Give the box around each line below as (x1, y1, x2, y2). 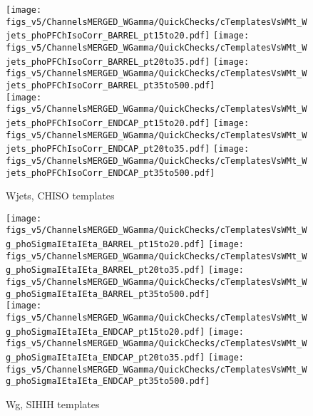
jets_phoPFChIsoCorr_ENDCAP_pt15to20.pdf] (6, 118, 210, 128)
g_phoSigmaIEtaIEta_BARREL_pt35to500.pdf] (6, 288, 210, 299)
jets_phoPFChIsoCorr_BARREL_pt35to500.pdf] (6, 80, 215, 90)
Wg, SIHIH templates (6, 396, 100, 411)
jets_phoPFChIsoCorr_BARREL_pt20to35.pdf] (6, 56, 210, 67)
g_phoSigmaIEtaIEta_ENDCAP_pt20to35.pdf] (6, 353, 205, 363)
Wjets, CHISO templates (6, 188, 115, 203)
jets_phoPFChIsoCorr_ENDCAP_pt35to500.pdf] (6, 167, 215, 178)
